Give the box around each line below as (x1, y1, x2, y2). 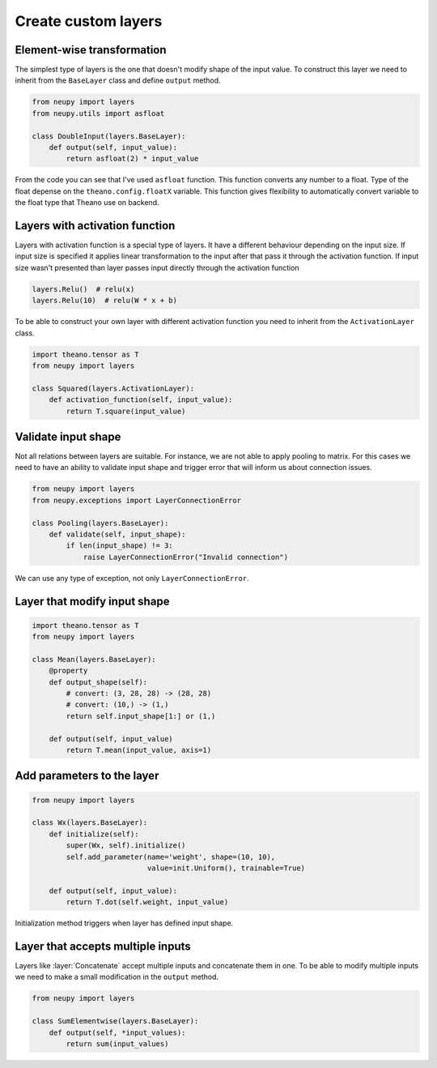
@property (49, 666, 88, 676)
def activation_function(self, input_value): (49, 395, 233, 404)
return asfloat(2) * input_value (66, 154, 199, 164)
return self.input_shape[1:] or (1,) (66, 711, 216, 720)
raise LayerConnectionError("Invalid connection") (83, 552, 289, 562)
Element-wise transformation (15, 43, 167, 57)
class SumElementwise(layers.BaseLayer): (32, 1017, 199, 1026)
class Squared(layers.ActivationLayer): (32, 383, 194, 393)
